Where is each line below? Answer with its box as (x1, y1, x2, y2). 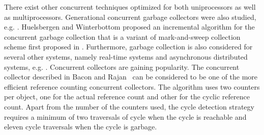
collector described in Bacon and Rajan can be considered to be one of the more (4, 71, 258, 82)
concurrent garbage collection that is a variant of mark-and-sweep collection (4, 31, 241, 42)
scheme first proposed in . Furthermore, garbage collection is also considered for (4, 41, 253, 52)
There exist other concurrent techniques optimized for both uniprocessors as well (4, 2, 256, 12)
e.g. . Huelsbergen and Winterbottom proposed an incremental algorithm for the (4, 21, 255, 32)
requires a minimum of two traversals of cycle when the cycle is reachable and (4, 111, 247, 122)
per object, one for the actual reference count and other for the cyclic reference (4, 91, 250, 102)
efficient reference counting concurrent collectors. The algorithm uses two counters (4, 81, 260, 92)
